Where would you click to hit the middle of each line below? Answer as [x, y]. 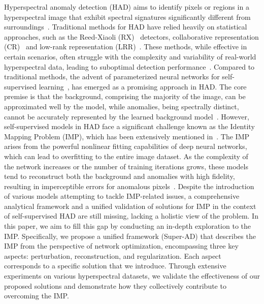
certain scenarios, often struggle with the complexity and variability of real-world [130, 56]
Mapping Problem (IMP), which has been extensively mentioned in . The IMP [127, 136]
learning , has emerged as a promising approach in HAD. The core [143, 86]
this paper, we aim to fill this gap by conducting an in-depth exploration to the [127, 226]
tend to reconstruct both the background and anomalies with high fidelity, [120, 176]
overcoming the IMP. [37, 296]
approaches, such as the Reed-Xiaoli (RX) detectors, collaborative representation [131, 36]
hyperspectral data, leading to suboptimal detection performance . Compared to [129, 66]
